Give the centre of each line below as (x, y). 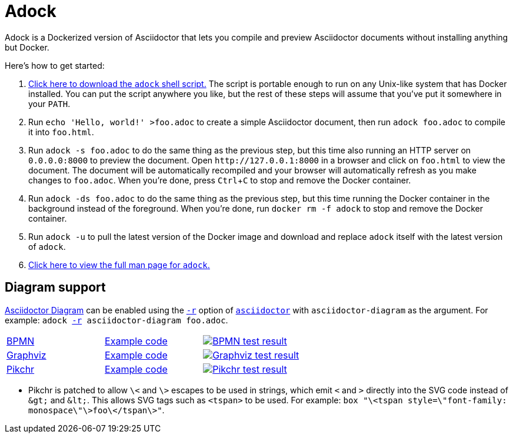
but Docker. (27, 47)
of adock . (47, 246)
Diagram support (55, 287)
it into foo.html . (61, 132)
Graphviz (26, 355)
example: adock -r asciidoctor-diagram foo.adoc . (116, 320)
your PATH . (49, 103)
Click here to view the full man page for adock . (119, 265)
